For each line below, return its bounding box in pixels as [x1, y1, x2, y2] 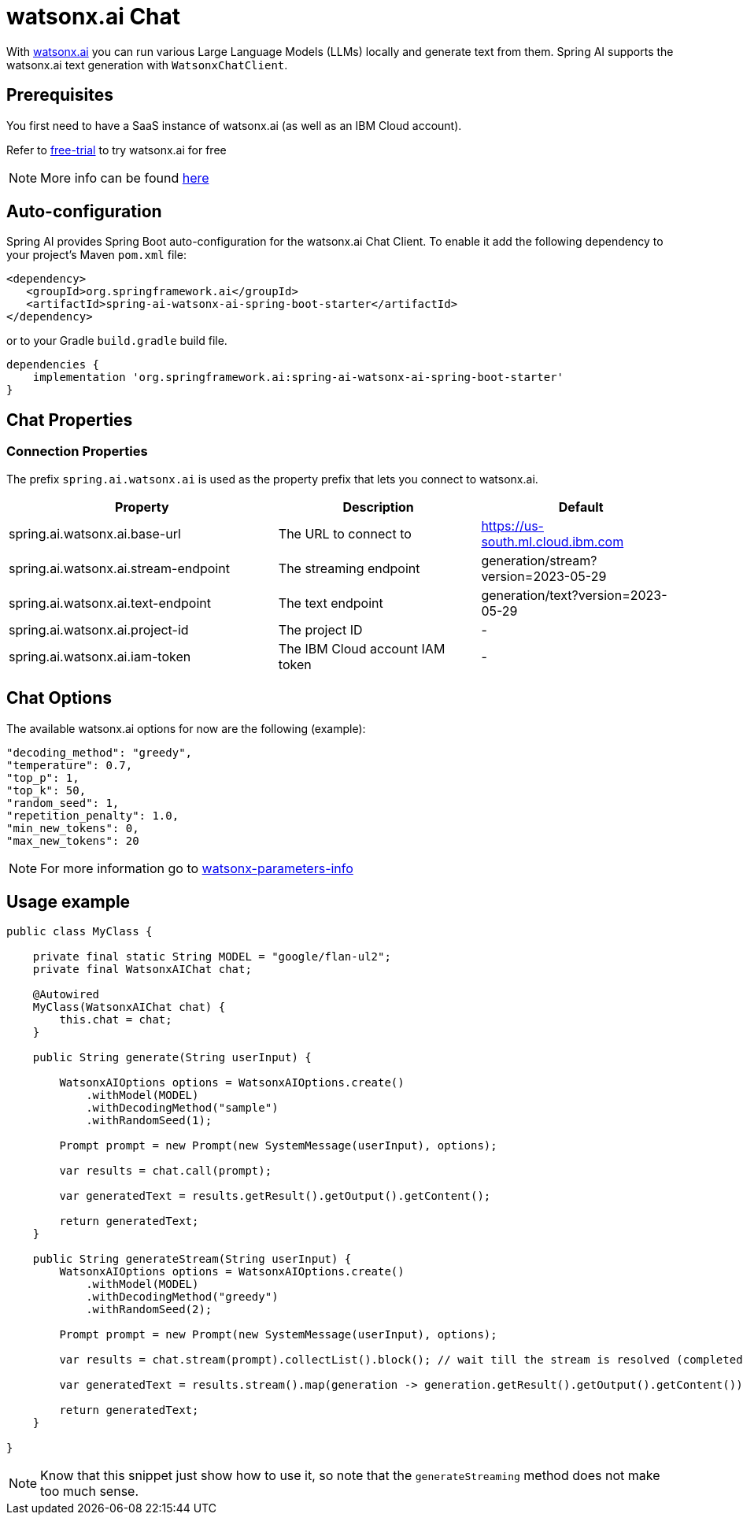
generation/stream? [481, 552, 597, 568]
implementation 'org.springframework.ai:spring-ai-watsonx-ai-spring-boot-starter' [32, 371, 564, 384]
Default [558, 498, 604, 515]
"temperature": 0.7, [6, 758, 133, 772]
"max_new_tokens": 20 [6, 834, 139, 847]
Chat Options [6, 688, 112, 709]
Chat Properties [6, 409, 133, 430]
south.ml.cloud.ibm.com [481, 533, 624, 550]
